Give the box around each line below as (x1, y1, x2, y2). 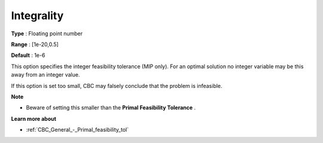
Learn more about (11, 115, 57, 122)
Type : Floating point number (11, 30, 83, 37)
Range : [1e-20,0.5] (11, 41, 59, 48)
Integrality (11, 9, 64, 22)
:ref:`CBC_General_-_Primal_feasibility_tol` (26, 126, 129, 133)
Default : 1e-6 (11, 51, 45, 59)
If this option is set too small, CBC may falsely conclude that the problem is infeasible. (11, 82, 223, 89)
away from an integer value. (11, 71, 80, 78)
